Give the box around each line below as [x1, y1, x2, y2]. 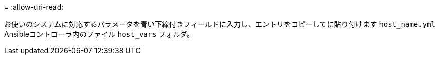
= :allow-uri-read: [4, 3, 64, 11]
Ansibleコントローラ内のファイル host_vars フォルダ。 [4, 30, 195, 38]
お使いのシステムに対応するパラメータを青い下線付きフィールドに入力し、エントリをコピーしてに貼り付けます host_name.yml [4, 19, 435, 28]
